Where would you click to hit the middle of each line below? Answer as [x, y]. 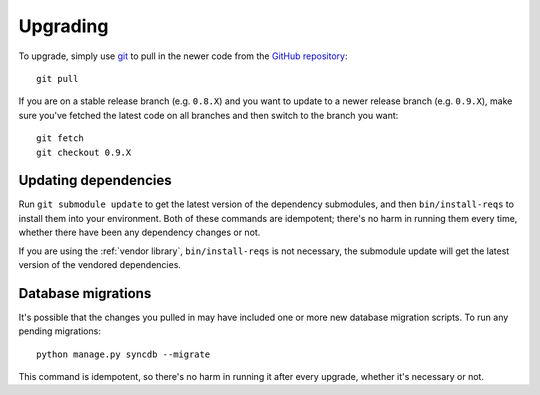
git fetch [60, 138]
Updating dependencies [95, 180]
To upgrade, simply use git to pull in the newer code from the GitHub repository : [183, 56]
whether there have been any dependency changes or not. [139, 232]
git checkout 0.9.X [84, 152]
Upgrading [63, 26]
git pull [57, 78]
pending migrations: [60, 331]
